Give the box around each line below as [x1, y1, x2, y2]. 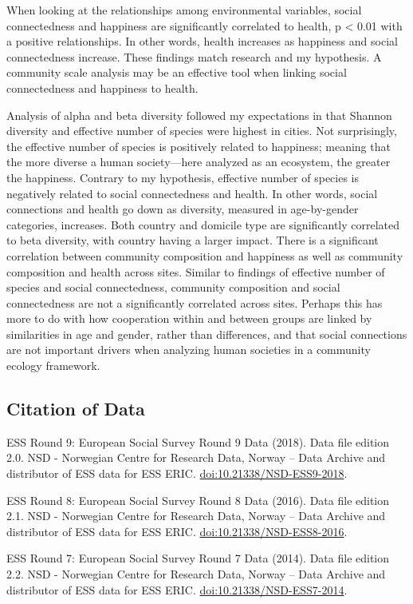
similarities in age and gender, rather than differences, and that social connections [6, 325, 407, 342]
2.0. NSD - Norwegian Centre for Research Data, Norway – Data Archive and [6, 449, 386, 466]
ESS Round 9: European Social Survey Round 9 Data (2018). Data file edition [6, 433, 390, 450]
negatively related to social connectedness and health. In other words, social [6, 185, 378, 201]
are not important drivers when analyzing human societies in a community [6, 341, 371, 358]
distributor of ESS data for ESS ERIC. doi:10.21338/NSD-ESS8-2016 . [6, 523, 348, 539]
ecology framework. [6, 357, 100, 374]
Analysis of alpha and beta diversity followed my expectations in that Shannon [6, 106, 392, 123]
